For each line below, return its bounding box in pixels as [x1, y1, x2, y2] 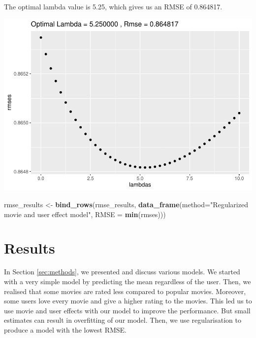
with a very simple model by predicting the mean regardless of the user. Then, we [4, 276, 251, 287]
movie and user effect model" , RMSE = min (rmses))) [4, 209, 166, 219]
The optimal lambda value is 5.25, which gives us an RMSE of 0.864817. [4, 1, 223, 11]
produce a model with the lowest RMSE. [4, 324, 127, 335]
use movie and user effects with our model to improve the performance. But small [4, 305, 251, 315]
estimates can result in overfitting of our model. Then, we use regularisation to [4, 315, 242, 325]
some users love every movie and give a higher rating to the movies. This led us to [4, 296, 252, 306]
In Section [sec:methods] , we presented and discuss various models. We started [4, 266, 240, 277]
